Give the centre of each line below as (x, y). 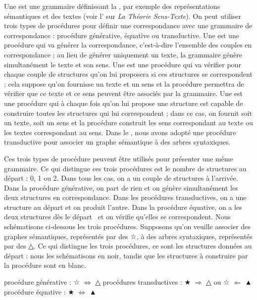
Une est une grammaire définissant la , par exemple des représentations (112, 6)
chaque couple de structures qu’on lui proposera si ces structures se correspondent (128, 74)
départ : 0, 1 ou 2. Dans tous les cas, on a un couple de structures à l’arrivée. (121, 178)
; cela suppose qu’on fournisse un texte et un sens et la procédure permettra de (124, 83)
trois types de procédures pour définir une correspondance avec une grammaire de (128, 25)
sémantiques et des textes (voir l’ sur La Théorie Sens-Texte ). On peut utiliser (123, 16)
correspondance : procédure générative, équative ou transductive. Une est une (122, 35)
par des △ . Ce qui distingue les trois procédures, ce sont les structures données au (128, 246)
